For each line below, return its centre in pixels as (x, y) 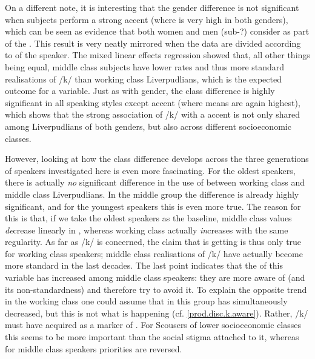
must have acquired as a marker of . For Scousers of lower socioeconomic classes (153, 325)
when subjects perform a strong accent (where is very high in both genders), (147, 19)
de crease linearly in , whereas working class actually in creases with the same (147, 230)
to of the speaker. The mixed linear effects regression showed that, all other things (157, 55)
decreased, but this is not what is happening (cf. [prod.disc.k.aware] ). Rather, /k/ (157, 313)
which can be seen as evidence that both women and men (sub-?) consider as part (157, 31)
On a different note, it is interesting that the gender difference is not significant (152, 7)
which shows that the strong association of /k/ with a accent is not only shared (153, 114)
